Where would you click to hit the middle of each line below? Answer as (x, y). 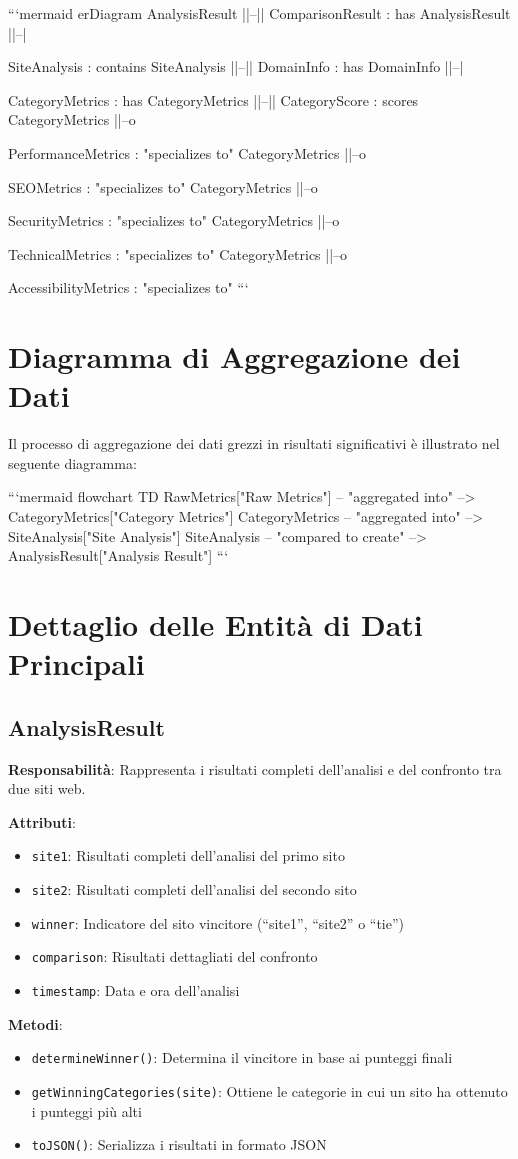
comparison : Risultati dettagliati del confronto (174, 956)
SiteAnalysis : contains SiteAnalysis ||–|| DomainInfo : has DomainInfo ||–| (236, 66)
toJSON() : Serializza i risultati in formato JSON (179, 1144)
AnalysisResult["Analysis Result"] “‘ (118, 555)
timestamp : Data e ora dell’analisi (135, 989)
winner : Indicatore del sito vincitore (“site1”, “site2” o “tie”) (218, 922)
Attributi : (42, 821)
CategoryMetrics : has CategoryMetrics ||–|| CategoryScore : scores (213, 99)
